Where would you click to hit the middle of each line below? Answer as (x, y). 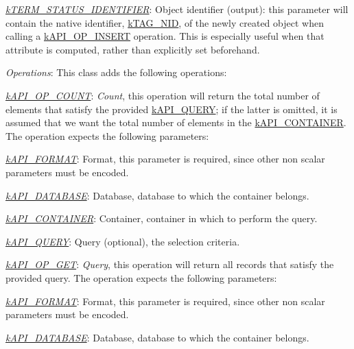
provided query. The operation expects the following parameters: (141, 277)
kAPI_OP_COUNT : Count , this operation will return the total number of (163, 95)
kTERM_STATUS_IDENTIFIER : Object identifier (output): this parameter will (177, 9)
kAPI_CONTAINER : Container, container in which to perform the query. (162, 218)
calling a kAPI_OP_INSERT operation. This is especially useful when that (165, 36)
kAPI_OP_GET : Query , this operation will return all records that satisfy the (170, 264)
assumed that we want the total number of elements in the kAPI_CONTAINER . (176, 122)
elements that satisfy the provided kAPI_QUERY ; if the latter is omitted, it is (172, 109)
